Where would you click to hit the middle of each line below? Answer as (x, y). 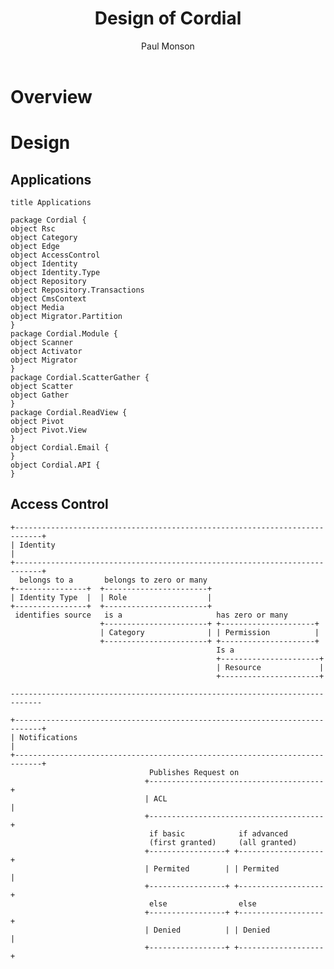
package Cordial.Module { (64, 333)
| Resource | (270, 667)
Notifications (48, 737)
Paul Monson (168, 46)
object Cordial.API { (55, 465)
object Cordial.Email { (60, 447)
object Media (37, 307)
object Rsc (33, 228)
